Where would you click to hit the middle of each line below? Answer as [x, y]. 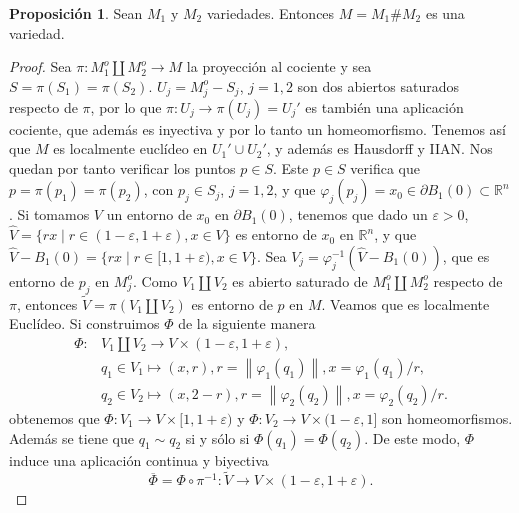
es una [445, 13]
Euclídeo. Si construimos [84, 323]
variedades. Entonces [270, 13]
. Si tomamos [49, 214]
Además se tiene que [71, 437]
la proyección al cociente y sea [279, 66]
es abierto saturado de [300, 280]
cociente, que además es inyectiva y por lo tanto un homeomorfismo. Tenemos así [257, 128]
